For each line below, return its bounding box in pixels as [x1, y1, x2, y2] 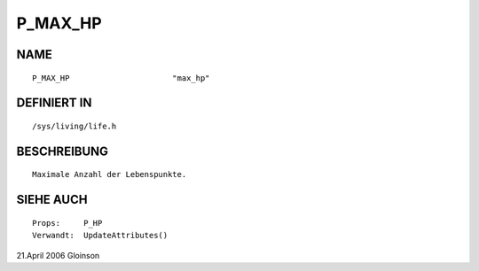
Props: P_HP [32, 218, 103, 228]
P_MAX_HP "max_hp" [32, 73, 210, 83]
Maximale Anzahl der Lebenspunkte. [32, 169, 187, 180]
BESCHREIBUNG [16, 143, 109, 159]
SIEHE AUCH [16, 192, 88, 207]
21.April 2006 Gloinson [16, 250, 100, 260]
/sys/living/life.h [32, 120, 117, 131]
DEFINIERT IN [16, 96, 92, 111]
